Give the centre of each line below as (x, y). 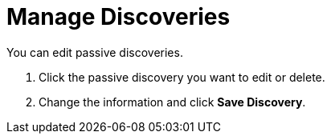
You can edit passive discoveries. (95, 52)
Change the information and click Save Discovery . (172, 102)
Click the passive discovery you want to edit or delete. (182, 77)
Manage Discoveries (119, 17)
